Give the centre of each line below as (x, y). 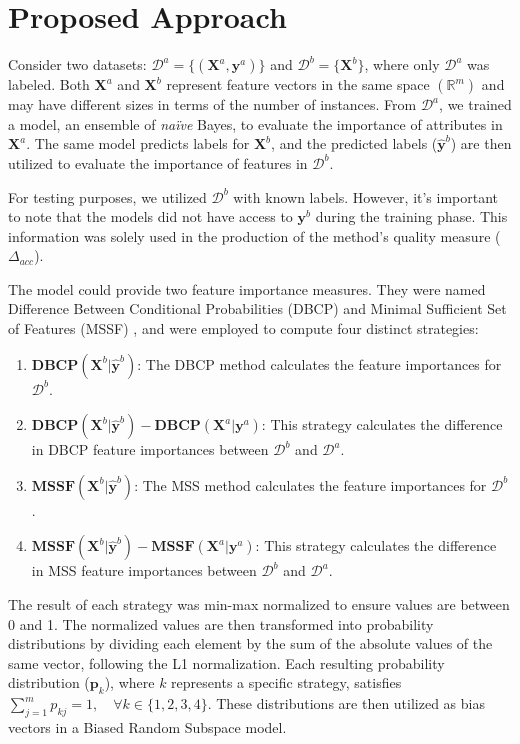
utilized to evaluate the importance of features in (158, 162)
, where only (402, 64)
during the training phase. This (411, 216)
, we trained (475, 104)
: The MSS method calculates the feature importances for (310, 484)
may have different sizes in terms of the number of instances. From (212, 104)
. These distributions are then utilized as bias (346, 703)
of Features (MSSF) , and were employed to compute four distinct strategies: (243, 328)
